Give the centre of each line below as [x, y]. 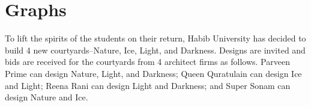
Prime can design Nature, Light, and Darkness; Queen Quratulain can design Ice [153, 73]
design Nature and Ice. [47, 97]
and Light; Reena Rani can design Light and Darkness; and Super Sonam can [148, 85]
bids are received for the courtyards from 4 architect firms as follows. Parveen [147, 62]
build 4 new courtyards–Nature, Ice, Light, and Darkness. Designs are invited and [155, 50]
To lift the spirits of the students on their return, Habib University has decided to [155, 38]
